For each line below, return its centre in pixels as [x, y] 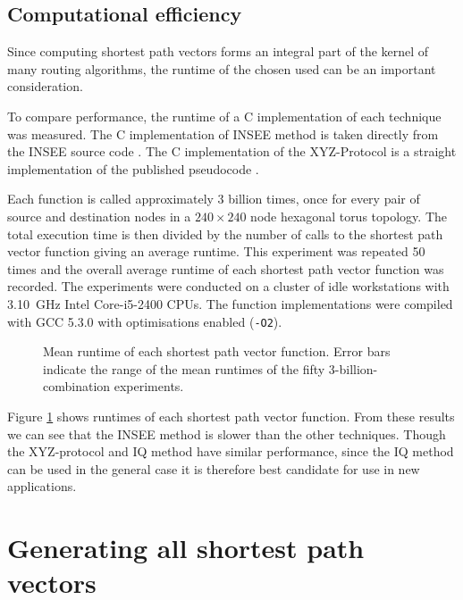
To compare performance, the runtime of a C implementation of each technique [224, 116]
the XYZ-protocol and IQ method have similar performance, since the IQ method [231, 451]
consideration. [45, 86]
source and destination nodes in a [99, 216]
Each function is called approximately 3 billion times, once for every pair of [214, 199]
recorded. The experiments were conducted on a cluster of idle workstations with [228, 286]
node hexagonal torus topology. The [349, 216]
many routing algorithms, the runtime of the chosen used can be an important [222, 68]
